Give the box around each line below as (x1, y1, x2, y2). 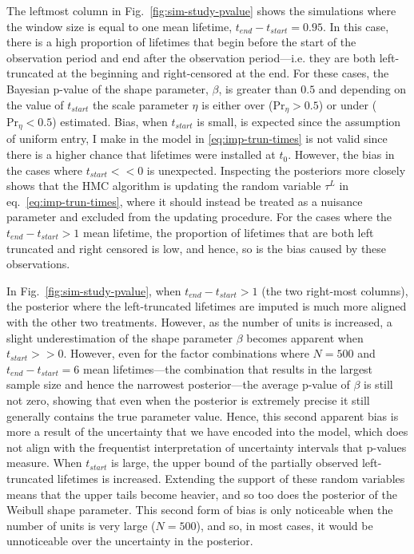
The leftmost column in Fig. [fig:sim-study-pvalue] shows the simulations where (6, 2, 396, 18)
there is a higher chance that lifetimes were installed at (6, 146, 276, 163)
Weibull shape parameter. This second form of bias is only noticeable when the (6, 501, 393, 518)
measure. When (6, 454, 82, 471)
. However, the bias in (288, 146, 395, 163)
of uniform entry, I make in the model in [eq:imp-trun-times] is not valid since (6, 130, 388, 147)
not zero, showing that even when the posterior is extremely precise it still (6, 391, 370, 408)
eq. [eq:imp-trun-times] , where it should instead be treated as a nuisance (6, 192, 363, 209)
